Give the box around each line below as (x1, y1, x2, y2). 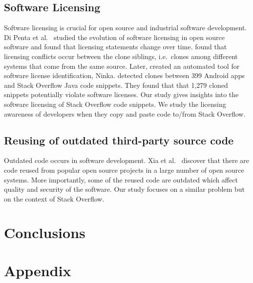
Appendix (4, 260, 71, 280)
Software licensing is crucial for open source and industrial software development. (4, 22, 247, 33)
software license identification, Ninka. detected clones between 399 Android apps (4, 70, 245, 81)
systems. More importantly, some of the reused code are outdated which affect (4, 174, 238, 184)
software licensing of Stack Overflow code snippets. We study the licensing (4, 99, 226, 109)
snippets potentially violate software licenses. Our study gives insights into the (4, 89, 239, 100)
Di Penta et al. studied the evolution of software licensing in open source (4, 32, 225, 42)
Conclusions (4, 222, 85, 242)
